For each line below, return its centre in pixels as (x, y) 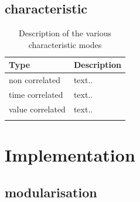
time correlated (36, 95)
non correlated (35, 80)
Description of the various (65, 33)
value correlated (37, 109)
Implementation (70, 155)
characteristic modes (65, 44)
